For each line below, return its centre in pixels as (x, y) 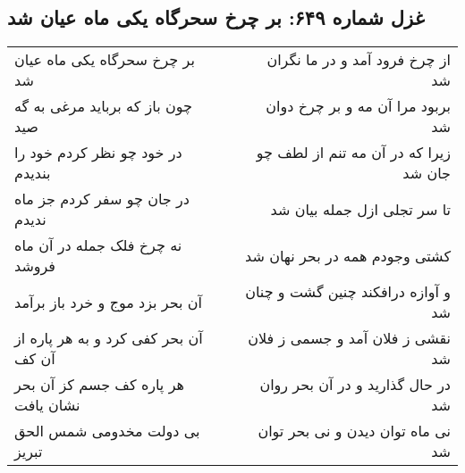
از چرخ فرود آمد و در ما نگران (359, 60)
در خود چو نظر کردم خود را (98, 153)
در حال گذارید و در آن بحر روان (355, 385)
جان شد (427, 173)
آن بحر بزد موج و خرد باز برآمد (108, 302)
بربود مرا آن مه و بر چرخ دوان (358, 106)
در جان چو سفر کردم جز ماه (102, 199)
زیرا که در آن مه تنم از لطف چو (353, 153)
